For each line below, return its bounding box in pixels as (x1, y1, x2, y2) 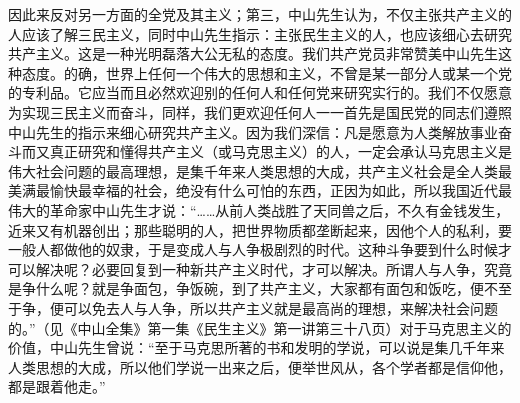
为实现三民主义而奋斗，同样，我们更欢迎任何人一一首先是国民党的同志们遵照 (8, 101, 512, 122)
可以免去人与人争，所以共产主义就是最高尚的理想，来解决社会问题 (63, 297, 498, 318)
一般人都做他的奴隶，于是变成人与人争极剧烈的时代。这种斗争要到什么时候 (8, 239, 498, 260)
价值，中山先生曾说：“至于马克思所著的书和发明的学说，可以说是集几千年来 (8, 337, 505, 358)
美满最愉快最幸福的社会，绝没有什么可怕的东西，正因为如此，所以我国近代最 (8, 180, 512, 201)
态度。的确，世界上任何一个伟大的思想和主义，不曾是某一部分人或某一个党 (21, 62, 512, 83)
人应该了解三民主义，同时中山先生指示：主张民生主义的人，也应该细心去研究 (8, 23, 512, 44)
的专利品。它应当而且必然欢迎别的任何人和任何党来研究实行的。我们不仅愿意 (8, 82, 512, 103)
